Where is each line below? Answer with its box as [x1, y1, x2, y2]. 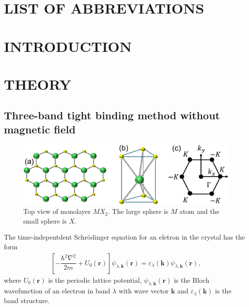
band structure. [4, 295, 50, 306]
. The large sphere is [108, 206, 169, 216]
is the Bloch [173, 275, 209, 285]
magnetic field [4, 121, 76, 136]
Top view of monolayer [23, 206, 91, 216]
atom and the [179, 206, 219, 216]
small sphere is [23, 215, 67, 226]
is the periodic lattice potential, [48, 275, 142, 285]
